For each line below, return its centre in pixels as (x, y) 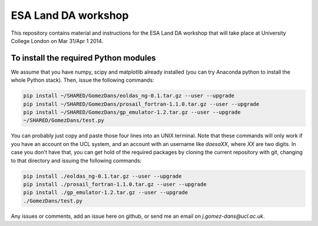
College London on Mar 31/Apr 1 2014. (57, 41)
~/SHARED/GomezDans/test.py (64, 120)
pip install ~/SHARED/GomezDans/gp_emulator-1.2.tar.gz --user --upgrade (132, 112)
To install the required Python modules (83, 58)
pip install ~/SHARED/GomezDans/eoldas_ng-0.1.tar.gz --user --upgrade (129, 96)
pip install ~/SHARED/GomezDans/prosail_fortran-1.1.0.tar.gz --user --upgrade (141, 104)
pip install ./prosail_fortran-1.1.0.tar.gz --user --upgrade (115, 184)
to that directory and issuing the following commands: (76, 160)
